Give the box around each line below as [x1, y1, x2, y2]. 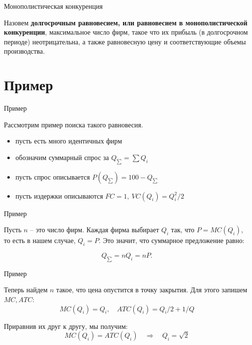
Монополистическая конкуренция [4, 1, 103, 11]
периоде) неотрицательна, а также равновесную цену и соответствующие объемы [4, 36, 246, 46]
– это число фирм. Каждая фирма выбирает [30, 224, 159, 235]
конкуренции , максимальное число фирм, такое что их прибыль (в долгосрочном [4, 27, 248, 37]
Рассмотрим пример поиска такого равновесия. [4, 119, 143, 129]
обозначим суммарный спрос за [15, 152, 109, 162]
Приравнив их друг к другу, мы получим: [4, 321, 128, 331]
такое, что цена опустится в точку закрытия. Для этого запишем [56, 284, 248, 295]
